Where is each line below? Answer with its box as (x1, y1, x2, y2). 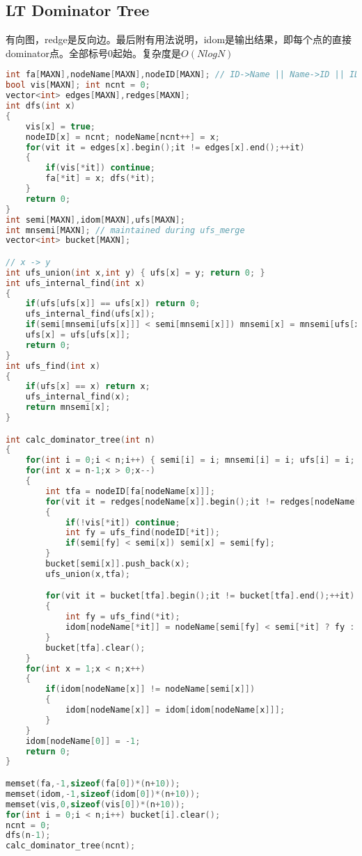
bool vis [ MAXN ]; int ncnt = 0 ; (6, 80, 150, 90)
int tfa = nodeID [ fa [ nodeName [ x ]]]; (45, 486, 215, 496)
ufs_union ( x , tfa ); (45, 569, 131, 579)
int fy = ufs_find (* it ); (65, 612, 180, 622)
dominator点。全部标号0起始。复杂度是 (6, 45, 182, 60)
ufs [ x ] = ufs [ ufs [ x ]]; (25, 330, 131, 340)
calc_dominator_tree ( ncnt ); (6, 841, 136, 851)
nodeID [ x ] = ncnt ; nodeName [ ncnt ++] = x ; (25, 132, 220, 142)
